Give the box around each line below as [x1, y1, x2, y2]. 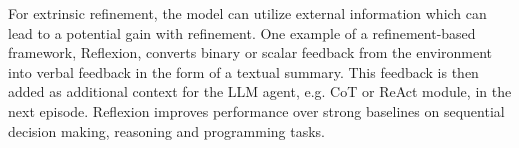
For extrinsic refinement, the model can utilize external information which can [8, 3, 487, 23]
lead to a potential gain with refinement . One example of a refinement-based [8, 22, 476, 43]
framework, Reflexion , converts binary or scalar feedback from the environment [8, 42, 493, 63]
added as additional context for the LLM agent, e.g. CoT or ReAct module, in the [8, 81, 512, 102]
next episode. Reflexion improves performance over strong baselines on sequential [8, 100, 505, 121]
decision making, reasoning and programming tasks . [8, 120, 326, 141]
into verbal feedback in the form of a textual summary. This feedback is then [8, 61, 479, 82]
